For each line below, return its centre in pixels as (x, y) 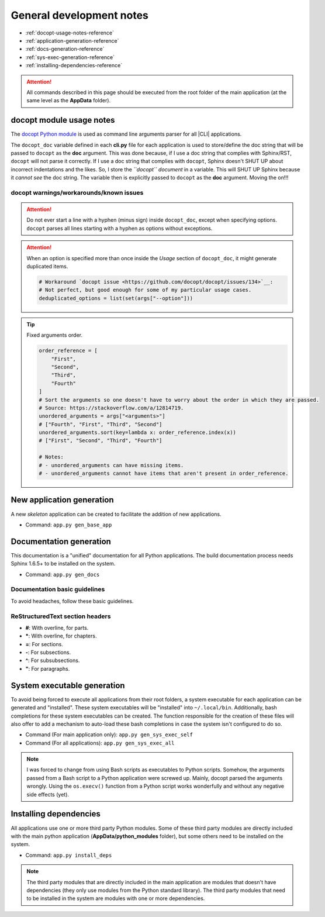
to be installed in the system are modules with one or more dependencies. (116, 898)
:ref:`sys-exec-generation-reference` (70, 57)
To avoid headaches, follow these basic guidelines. (72, 601)
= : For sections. (44, 644)
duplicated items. (47, 267)
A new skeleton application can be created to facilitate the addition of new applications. (116, 514)
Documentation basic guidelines (58, 589)
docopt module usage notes (63, 120)
